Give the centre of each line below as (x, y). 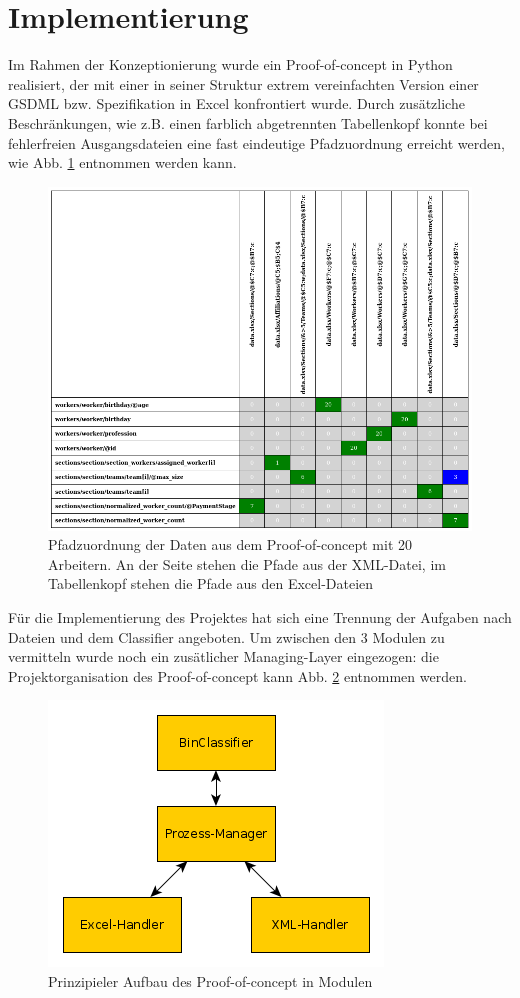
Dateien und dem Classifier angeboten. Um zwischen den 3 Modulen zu (226, 636)
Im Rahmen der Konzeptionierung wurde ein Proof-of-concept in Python (230, 64)
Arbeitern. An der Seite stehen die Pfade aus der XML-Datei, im (247, 563)
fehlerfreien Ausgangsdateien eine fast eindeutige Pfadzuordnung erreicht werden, (256, 142)
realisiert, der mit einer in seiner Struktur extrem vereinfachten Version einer (243, 83)
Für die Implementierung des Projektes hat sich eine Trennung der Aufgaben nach (260, 616)
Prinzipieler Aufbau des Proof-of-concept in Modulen (210, 980)
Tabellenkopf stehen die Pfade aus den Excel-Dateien (211, 583)
